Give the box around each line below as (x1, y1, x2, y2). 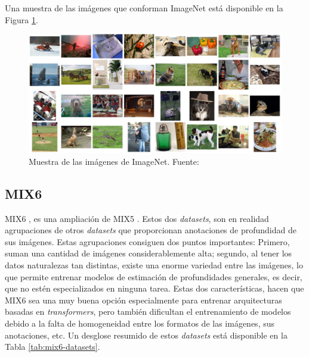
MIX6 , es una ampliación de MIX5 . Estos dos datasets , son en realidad (5, 212, 269, 224)
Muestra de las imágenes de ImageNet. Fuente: (29, 155, 199, 167)
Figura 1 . (5, 13, 38, 26)
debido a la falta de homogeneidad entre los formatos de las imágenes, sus (5, 317, 275, 329)
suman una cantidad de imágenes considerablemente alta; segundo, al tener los (5, 247, 292, 259)
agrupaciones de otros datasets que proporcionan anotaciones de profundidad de (5, 224, 296, 236)
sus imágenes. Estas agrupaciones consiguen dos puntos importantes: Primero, (5, 235, 290, 248)
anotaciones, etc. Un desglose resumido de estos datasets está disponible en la (5, 328, 288, 341)
